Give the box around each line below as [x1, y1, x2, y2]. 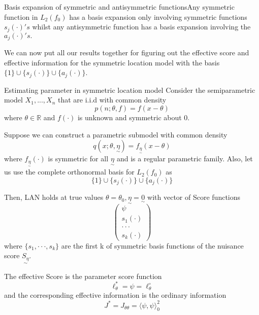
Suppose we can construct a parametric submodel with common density [4, 129, 228, 139]
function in [4, 11, 38, 22]
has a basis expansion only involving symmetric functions [69, 11, 247, 22]
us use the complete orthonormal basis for [4, 166, 135, 177]
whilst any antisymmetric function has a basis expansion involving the [32, 21, 251, 32]
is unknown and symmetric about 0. [77, 112, 190, 122]
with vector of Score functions [147, 192, 241, 202]
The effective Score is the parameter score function [4, 270, 162, 281]
